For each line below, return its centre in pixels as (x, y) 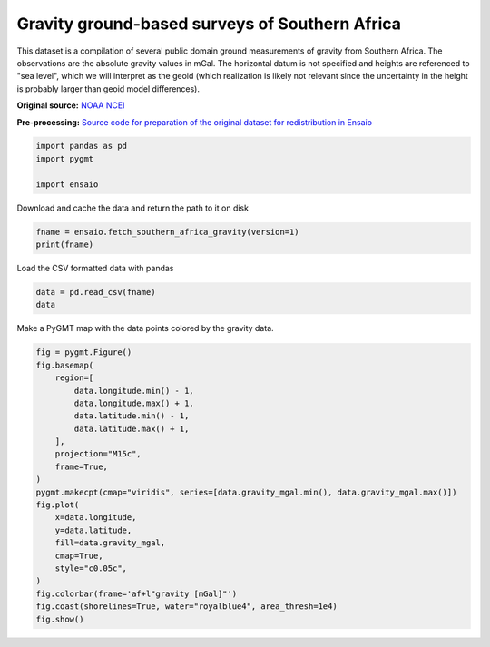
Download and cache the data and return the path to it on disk (133, 208)
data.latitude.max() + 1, (132, 428)
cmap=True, (79, 555)
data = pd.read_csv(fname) (96, 292)
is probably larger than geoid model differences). (108, 88)
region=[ (74, 378)
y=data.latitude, (93, 530)
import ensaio (67, 184)
